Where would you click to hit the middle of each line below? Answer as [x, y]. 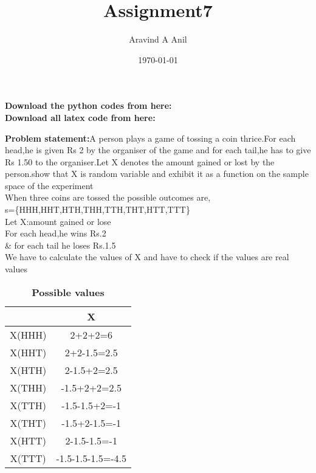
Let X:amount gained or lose [58, 221]
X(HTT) [28, 440]
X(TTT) [28, 458]
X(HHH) [28, 334]
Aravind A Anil [158, 39]
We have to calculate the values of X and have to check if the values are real [147, 257]
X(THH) [28, 387]
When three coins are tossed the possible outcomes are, [108, 197]
